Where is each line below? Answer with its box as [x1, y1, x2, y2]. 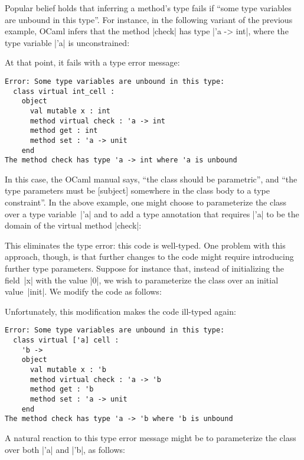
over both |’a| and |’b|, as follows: [5, 443, 125, 455]
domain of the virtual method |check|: [5, 219, 142, 231]
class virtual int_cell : [13, 87, 115, 96]
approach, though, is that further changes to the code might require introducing [5, 250, 294, 263]
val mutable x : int [30, 106, 110, 115]
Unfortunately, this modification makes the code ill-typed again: [5, 305, 236, 317]
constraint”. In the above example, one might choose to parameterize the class [5, 196, 287, 208]
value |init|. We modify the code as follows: [5, 285, 162, 298]
